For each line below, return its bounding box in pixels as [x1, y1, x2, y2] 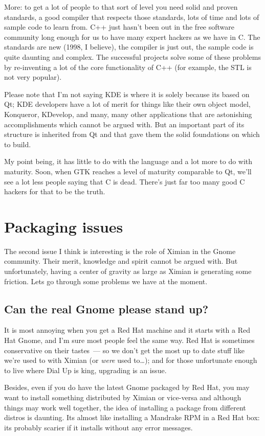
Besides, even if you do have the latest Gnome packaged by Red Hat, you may [4, 382, 250, 393]
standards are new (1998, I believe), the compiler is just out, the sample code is [4, 41, 254, 52]
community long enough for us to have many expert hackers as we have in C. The [4, 31, 260, 42]
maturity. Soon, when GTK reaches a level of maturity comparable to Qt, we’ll [4, 166, 252, 176]
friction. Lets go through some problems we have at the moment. [4, 276, 208, 286]
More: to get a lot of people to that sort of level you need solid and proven [4, 2, 238, 12]
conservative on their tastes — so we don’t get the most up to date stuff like [4, 345, 245, 355]
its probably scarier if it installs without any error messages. [4, 422, 193, 432]
